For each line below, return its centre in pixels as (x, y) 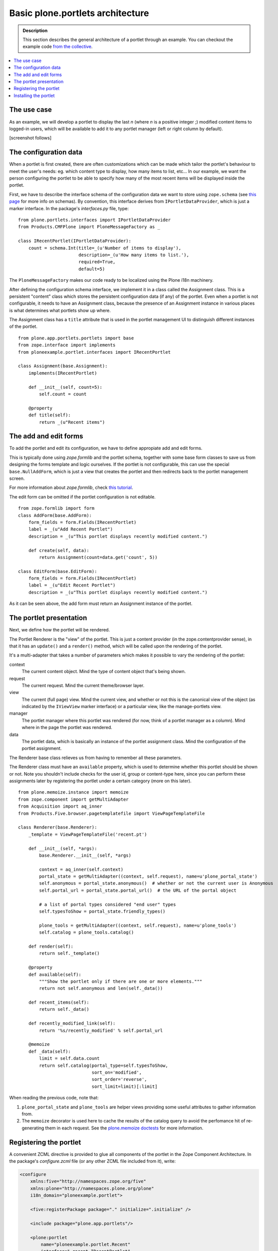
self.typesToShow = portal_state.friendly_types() (102, 911)
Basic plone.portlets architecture (79, 13)
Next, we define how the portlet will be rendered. (59, 630)
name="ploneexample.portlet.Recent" (86, 1244)
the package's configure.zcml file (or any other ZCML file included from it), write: (93, 1161)
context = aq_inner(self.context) (81, 869)
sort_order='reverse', (119, 1079)
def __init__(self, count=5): (65, 387)
